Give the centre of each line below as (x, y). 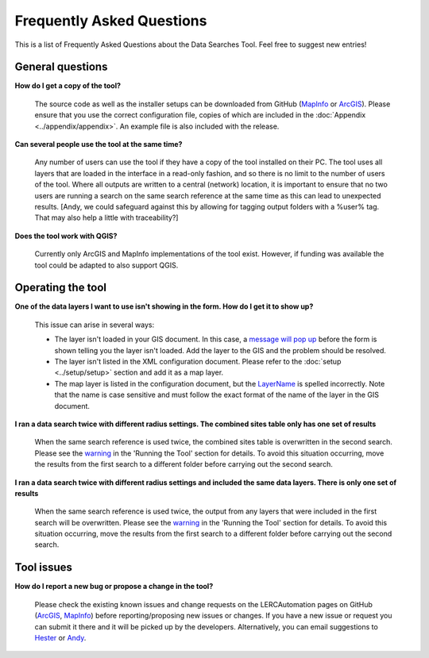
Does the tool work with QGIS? (66, 236)
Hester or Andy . (60, 637)
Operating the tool (61, 288)
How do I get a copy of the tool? (68, 86)
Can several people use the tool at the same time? (99, 144)
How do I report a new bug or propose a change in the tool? (114, 587)
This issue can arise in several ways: (95, 325)
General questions (61, 67)
